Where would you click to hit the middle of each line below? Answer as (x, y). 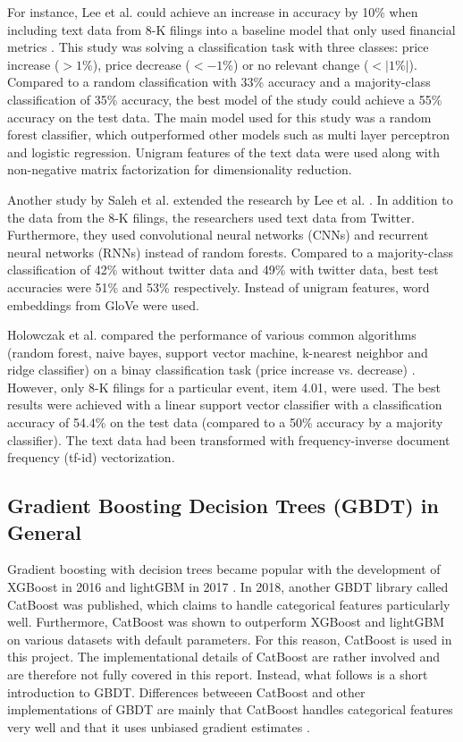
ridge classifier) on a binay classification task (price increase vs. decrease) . (211, 370)
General (44, 531)
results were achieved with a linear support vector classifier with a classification (225, 405)
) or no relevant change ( (301, 64)
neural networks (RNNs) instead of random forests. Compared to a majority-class (231, 252)
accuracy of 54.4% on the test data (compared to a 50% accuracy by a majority (225, 422)
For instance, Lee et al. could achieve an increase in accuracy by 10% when (213, 12)
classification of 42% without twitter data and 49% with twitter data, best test (223, 270)
